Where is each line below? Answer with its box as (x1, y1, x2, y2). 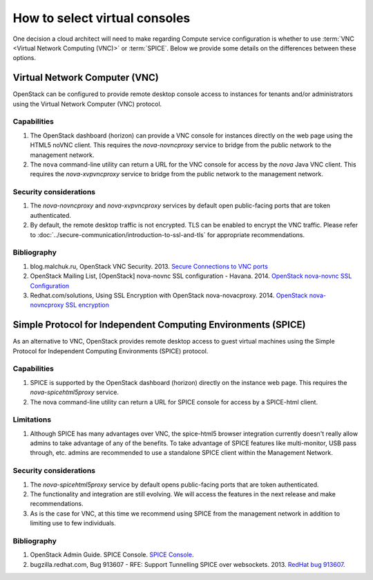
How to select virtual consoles (12, 10, 191, 26)
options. (12, 54, 37, 62)
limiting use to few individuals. (30, 519, 117, 527)
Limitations (12, 415, 52, 424)
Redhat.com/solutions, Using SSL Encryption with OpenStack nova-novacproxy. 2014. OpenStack (30, 291, 308, 299)
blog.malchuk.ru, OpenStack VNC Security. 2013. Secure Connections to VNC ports (30, 262, 269, 270)
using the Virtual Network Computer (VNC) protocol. (12, 100, 162, 108)
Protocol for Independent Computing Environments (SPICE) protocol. (12, 346, 209, 355)
